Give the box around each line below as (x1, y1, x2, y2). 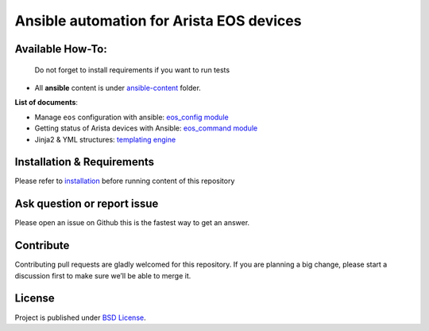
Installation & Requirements (14, 155, 155, 169)
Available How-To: (14, 42, 107, 56)
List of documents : (14, 98, 79, 107)
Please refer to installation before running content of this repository (14, 176, 235, 186)
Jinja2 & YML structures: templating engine (34, 134, 176, 144)
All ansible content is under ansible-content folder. (34, 83, 202, 92)
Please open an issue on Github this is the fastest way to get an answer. (14, 218, 250, 228)
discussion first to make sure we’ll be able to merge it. (14, 271, 191, 280)
